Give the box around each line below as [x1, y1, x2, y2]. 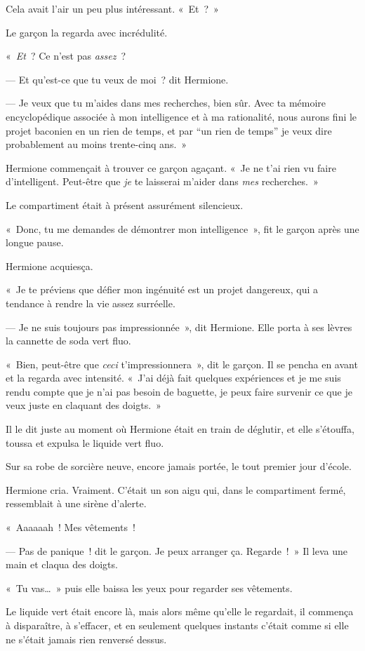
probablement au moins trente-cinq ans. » [6, 137, 187, 152]
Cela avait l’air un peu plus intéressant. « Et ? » [6, 1, 219, 15]
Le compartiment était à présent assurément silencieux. [6, 197, 244, 212]
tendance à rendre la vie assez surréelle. [6, 295, 175, 310]
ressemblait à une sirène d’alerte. [6, 496, 147, 511]
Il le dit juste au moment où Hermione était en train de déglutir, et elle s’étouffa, [6, 422, 354, 436]
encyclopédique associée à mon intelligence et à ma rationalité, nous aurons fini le [6, 109, 357, 123]
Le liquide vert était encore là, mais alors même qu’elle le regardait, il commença [6, 604, 354, 619]
